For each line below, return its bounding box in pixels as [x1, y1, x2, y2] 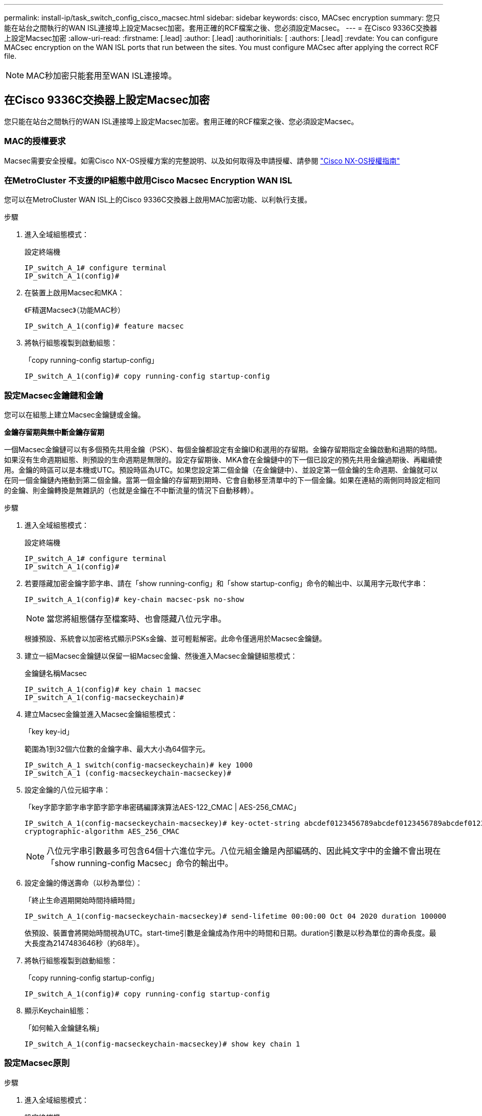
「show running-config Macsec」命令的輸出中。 [46, 858, 233, 869]
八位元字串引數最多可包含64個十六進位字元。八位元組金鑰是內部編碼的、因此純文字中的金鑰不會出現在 [46, 846, 441, 856]
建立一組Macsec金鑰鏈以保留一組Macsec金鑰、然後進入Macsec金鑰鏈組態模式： [25, 652, 298, 661]
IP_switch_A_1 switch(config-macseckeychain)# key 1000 [25, 761, 253, 770]
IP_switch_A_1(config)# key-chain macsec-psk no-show [25, 595, 244, 604]
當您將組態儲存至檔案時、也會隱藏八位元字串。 [46, 614, 227, 624]
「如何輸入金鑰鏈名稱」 [25, 1024, 103, 1033]
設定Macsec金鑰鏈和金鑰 [4, 390, 103, 401]
